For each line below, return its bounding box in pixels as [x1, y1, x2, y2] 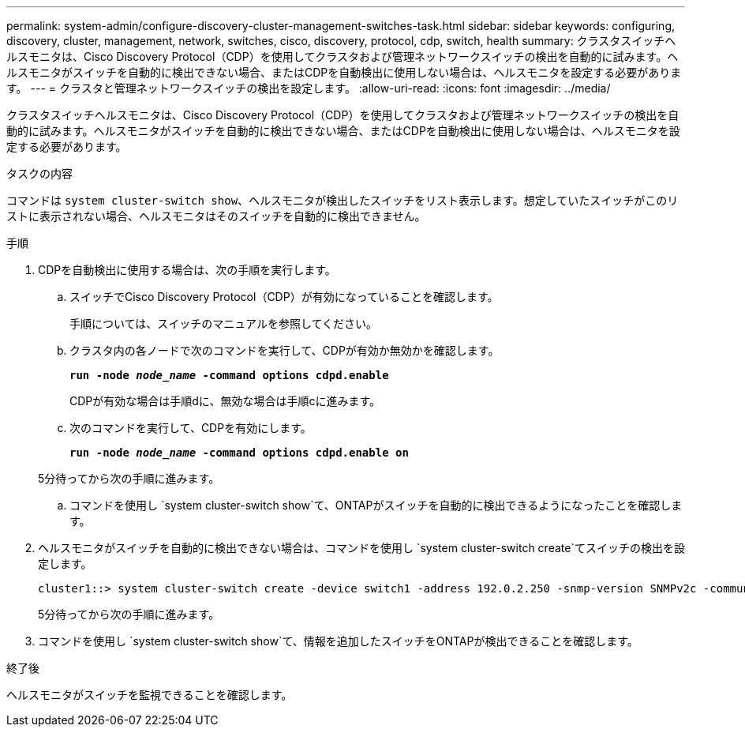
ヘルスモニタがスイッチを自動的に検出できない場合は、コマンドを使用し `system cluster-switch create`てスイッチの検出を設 [38, 541, 685, 554]
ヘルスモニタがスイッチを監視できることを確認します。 [6, 688, 293, 701]
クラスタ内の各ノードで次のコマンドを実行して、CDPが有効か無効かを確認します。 [69, 344, 500, 357]
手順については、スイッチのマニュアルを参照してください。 [69, 317, 378, 330]
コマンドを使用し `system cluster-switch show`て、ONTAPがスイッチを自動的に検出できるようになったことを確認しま [69, 498, 683, 512]
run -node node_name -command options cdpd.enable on [69, 446, 409, 459]
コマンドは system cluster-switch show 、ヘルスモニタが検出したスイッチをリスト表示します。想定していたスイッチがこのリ [6, 194, 679, 207]
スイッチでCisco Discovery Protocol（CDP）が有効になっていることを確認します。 [69, 290, 499, 303]
